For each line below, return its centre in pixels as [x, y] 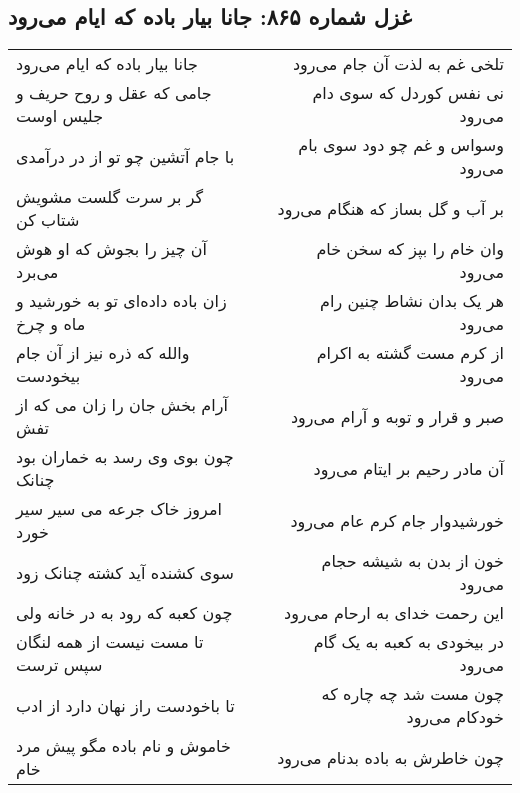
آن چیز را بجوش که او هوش [112, 249]
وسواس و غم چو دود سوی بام [401, 145]
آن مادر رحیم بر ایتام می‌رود [408, 468]
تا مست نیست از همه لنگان [110, 642]
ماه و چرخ [51, 324]
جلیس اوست [60, 116]
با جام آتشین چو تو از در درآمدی [125, 156]
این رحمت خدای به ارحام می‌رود [394, 613]
